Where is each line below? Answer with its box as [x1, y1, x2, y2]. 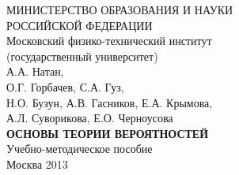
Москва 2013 [6, 155, 68, 172]
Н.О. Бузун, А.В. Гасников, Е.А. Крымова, [6, 94, 213, 110]
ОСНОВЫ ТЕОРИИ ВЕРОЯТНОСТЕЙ [6, 125, 209, 141]
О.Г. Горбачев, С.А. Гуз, [6, 78, 124, 95]
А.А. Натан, [6, 63, 64, 80]
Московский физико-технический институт [6, 32, 212, 49]
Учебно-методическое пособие [6, 140, 153, 157]
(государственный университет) [6, 47, 158, 64]
